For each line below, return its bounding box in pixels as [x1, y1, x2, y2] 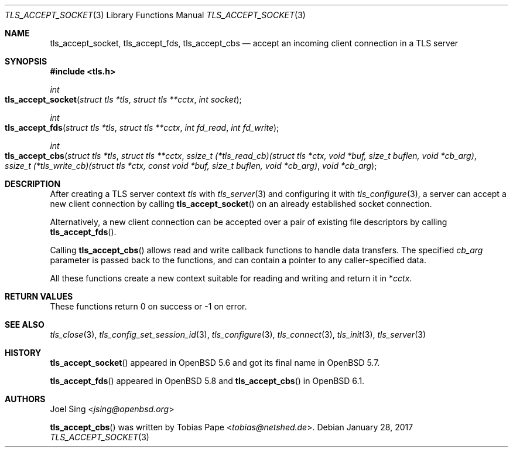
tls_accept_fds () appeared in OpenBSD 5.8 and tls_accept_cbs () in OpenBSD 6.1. [50, 376, 365, 386]
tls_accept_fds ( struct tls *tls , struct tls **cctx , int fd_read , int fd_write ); [5, 123, 279, 132]
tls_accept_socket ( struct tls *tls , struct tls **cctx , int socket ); [5, 94, 242, 104]
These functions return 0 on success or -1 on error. [50, 301, 247, 311]
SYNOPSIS [5, 56, 47, 66]
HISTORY [5, 348, 42, 358]
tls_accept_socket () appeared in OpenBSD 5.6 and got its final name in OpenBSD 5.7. [50, 358, 380, 368]
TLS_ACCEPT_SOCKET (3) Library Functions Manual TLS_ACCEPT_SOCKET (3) [5, 10, 306, 20]
